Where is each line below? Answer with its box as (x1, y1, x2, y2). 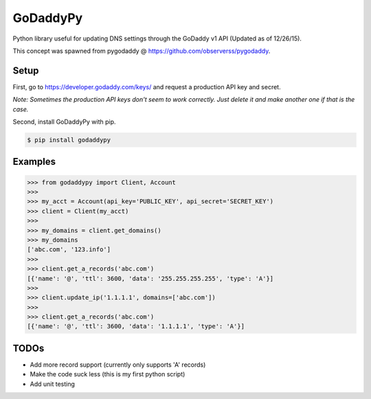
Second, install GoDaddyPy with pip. (12, 117, 116, 126)
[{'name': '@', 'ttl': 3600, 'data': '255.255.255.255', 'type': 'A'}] (27, 275, 274, 282)
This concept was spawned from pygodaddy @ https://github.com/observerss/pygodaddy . (12, 47, 271, 55)
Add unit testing (30, 380, 76, 388)
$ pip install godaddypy (27, 136, 111, 144)
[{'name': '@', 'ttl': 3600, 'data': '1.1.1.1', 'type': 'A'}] (27, 323, 245, 330)
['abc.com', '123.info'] (27, 246, 111, 253)
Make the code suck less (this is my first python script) (30, 370, 185, 378)
